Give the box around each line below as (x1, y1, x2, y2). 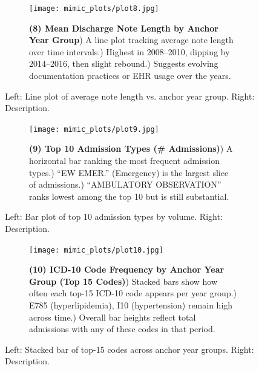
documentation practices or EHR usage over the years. (29, 69, 231, 82)
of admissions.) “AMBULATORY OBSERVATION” (29, 178, 221, 191)
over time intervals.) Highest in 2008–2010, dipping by (29, 45, 230, 58)
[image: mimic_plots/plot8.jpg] (29, 4, 159, 13)
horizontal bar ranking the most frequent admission (29, 154, 220, 167)
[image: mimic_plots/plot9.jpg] (29, 124, 159, 134)
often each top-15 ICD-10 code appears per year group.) (29, 287, 237, 299)
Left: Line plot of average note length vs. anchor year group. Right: (5, 89, 255, 102)
